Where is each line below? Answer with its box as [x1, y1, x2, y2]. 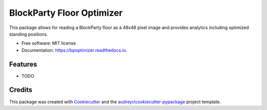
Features [9, 60, 37, 68]
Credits [9, 86, 33, 94]
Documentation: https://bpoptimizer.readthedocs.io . [21, 47, 128, 53]
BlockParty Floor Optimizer [9, 7, 123, 18]
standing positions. [9, 31, 48, 37]
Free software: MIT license [21, 40, 76, 46]
